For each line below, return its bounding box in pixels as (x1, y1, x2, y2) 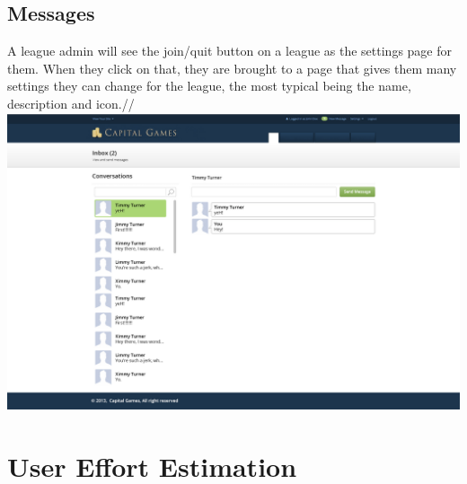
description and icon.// (7, 93, 135, 112)
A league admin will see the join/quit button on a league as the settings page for (7, 41, 452, 60)
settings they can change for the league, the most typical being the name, (7, 76, 411, 95)
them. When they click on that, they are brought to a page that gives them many (7, 58, 457, 77)
